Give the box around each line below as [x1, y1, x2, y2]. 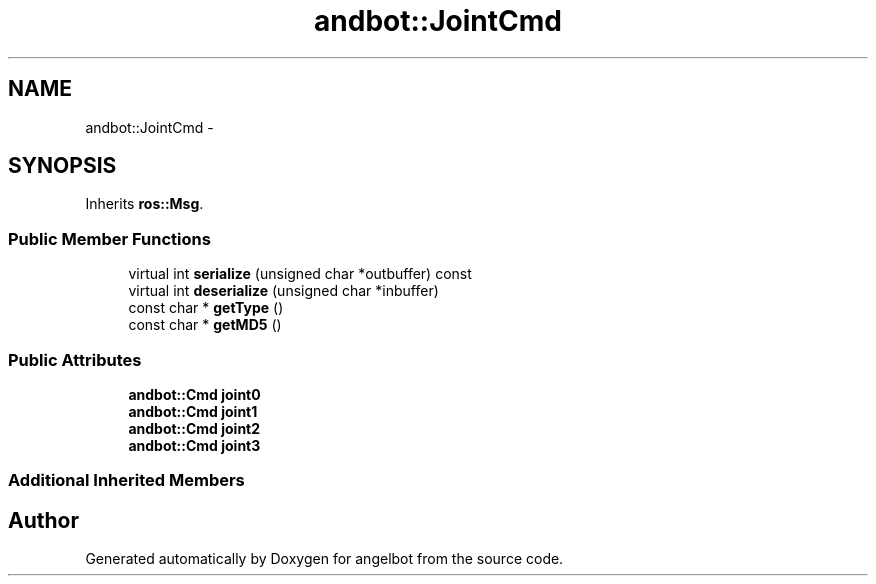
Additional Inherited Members [8, 470, 245, 491]
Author [8, 507, 79, 533]
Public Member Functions [8, 228, 211, 249]
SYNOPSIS [8, 153, 117, 179]
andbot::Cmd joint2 [128, 419, 261, 437]
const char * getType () [128, 299, 284, 317]
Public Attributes [8, 349, 142, 370]
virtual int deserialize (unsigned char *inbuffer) [128, 282, 439, 300]
